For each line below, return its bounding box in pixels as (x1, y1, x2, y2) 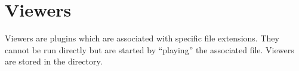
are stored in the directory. (5, 55, 103, 67)
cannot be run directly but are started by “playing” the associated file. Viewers (5, 43, 294, 56)
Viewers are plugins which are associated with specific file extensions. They (5, 32, 279, 44)
